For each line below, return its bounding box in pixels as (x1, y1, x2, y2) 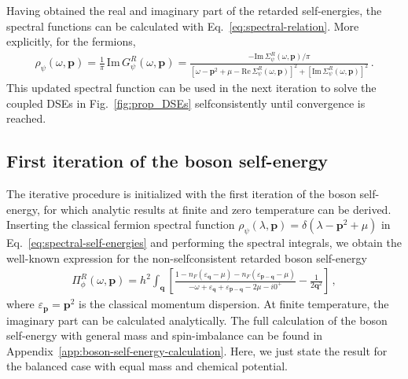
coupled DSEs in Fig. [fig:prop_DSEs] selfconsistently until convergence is (6, 94, 366, 111)
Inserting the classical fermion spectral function (6, 216, 235, 233)
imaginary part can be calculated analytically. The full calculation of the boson (6, 311, 388, 328)
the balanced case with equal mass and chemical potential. (6, 358, 288, 374)
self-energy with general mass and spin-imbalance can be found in (6, 327, 323, 344)
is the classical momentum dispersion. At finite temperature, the (79, 296, 389, 312)
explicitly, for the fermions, (6, 33, 136, 50)
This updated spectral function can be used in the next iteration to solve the (6, 79, 377, 95)
